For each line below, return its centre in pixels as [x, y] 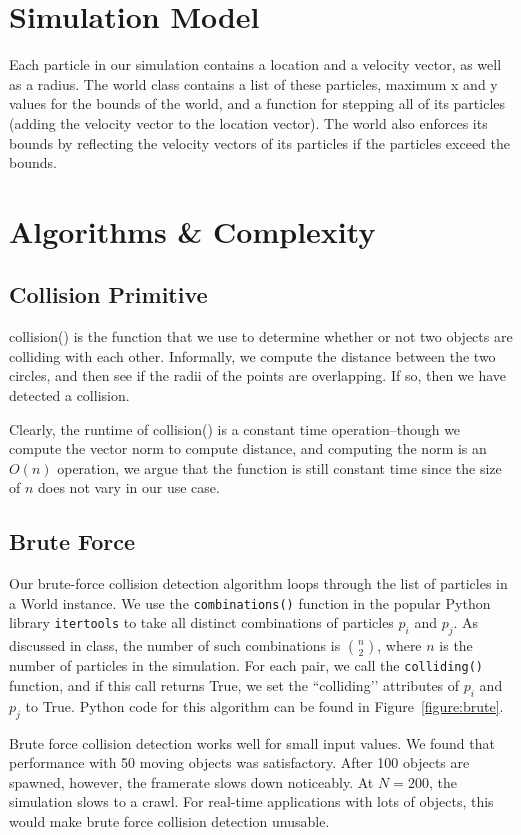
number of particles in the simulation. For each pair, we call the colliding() [246, 665]
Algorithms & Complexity [192, 230]
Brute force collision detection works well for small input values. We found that [252, 742]
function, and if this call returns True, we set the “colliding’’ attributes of [234, 684]
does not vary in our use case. [129, 487]
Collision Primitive [108, 294]
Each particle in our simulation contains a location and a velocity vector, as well [255, 64]
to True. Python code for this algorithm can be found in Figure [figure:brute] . [264, 705]
